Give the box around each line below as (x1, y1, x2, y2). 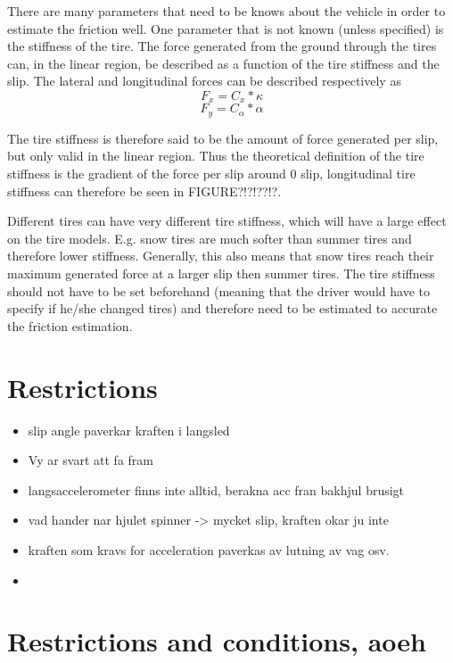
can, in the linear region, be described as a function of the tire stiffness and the (7, 54, 440, 72)
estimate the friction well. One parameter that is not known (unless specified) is (7, 19, 444, 37)
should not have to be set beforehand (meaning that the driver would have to (7, 281, 430, 300)
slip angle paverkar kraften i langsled (28, 420, 230, 439)
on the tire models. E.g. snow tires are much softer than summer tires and (7, 228, 412, 247)
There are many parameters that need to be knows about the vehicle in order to (7, 2, 446, 20)
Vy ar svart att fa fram (28, 451, 153, 469)
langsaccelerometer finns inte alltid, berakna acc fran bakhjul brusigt (28, 480, 405, 499)
